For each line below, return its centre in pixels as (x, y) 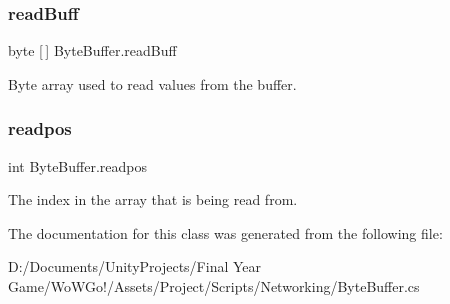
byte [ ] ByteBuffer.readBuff (92, 50)
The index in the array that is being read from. (153, 199)
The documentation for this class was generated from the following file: (225, 232)
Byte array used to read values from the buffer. (152, 83)
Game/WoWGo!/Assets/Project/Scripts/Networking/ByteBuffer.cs (214, 286)
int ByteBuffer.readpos (77, 165)
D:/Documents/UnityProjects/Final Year (135, 266)
